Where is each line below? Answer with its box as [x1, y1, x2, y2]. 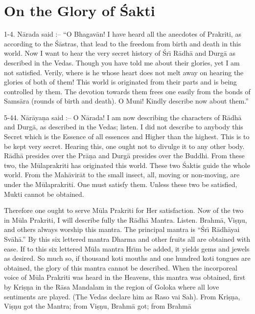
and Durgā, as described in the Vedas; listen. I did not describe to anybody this [4, 122, 243, 132]
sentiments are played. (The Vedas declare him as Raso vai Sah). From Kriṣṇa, [4, 291, 240, 301]
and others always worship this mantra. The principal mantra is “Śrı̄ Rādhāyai [4, 224, 240, 234]
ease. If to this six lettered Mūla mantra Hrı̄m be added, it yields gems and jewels [4, 243, 250, 253]
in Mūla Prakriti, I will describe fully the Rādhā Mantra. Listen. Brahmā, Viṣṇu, [4, 214, 247, 225]
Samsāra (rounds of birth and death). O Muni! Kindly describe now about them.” [4, 96, 249, 106]
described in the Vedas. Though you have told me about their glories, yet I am [4, 57, 240, 67]
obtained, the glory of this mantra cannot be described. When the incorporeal [4, 262, 237, 272]
